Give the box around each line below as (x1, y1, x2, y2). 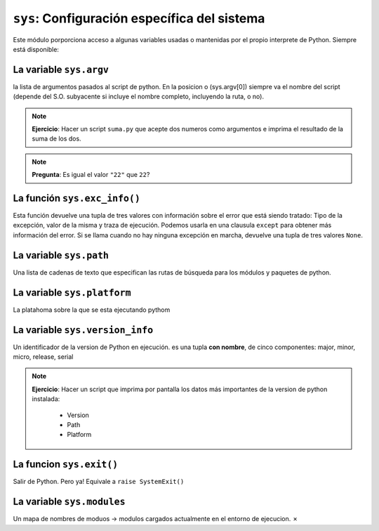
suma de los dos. (32, 134, 81, 143)
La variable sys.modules (13, 496, 126, 508)
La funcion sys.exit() (13, 459, 119, 471)
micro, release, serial (13, 352, 74, 361)
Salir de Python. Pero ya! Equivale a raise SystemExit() (13, 478, 185, 486)
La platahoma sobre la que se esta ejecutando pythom (13, 306, 171, 314)
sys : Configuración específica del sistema (13, 11, 265, 26)
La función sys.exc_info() (13, 192, 140, 204)
